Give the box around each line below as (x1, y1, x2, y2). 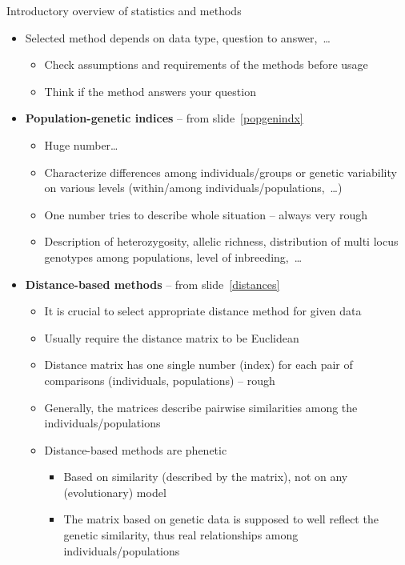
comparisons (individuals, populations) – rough (44, 371, 275, 388)
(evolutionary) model (63, 483, 166, 500)
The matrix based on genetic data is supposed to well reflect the (63, 511, 379, 527)
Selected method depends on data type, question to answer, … (25, 29, 331, 46)
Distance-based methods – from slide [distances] (25, 275, 280, 292)
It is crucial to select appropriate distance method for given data (44, 303, 362, 319)
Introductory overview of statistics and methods (6, 2, 242, 18)
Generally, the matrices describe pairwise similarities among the (44, 399, 358, 415)
